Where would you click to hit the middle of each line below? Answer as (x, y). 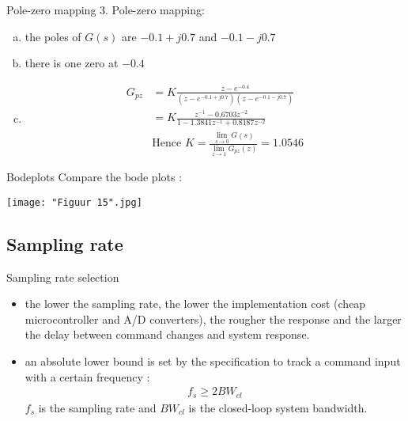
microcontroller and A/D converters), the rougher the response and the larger (213, 319)
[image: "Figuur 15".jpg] (74, 202)
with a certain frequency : (87, 376)
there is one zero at (72, 63)
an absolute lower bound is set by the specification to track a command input (213, 361)
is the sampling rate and (97, 407)
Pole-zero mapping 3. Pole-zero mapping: (106, 9)
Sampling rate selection (63, 277)
